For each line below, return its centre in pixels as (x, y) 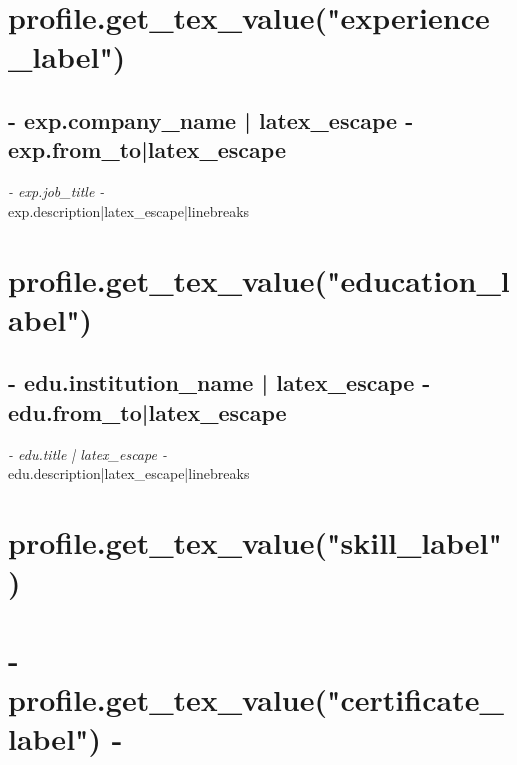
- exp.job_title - (56, 191)
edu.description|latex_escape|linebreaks (129, 473)
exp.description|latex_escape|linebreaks (129, 210)
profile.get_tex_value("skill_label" (255, 541)
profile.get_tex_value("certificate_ (256, 698)
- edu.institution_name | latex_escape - (219, 382)
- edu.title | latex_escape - (87, 453)
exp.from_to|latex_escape (147, 149)
